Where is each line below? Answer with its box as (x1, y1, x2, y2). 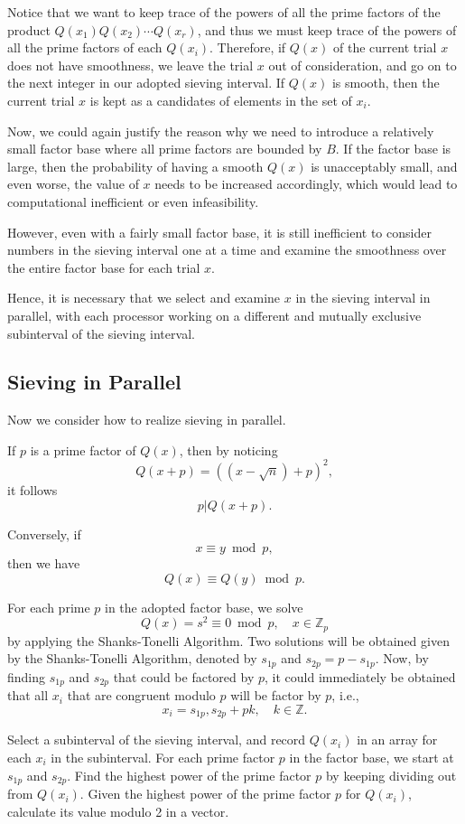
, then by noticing (179, 440, 278, 459)
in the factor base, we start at (289, 748, 454, 767)
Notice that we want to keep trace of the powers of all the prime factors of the (7, 3, 441, 21)
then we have (7, 554, 80, 573)
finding (7, 667, 46, 686)
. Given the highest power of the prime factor (79, 784, 331, 803)
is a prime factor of (30, 440, 136, 459)
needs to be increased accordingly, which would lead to (154, 174, 458, 193)
